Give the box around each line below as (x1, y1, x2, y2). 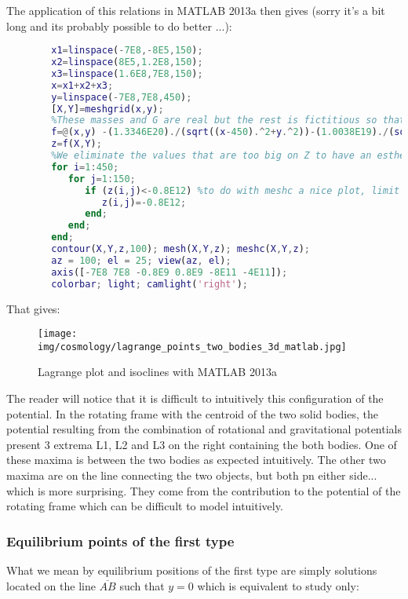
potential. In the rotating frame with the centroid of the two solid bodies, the (6, 405, 378, 422)
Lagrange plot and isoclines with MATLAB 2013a (38, 363, 277, 380)
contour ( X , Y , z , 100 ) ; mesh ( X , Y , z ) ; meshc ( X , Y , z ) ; (51, 243, 310, 255)
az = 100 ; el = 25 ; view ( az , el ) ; (51, 254, 231, 266)
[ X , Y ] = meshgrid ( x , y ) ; (51, 103, 164, 115)
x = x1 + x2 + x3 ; (51, 79, 114, 91)
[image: (38, 328, 78, 340)
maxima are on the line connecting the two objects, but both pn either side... (6, 467, 377, 484)
